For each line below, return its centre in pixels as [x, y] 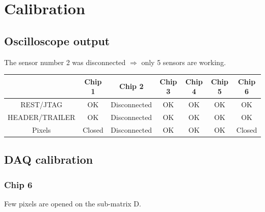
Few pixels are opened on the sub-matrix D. [73, 203]
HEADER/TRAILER [42, 117]
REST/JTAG [42, 104]
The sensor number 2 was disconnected [65, 62]
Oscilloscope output [57, 40]
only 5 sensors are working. [184, 62]
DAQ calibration [49, 159]
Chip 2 [131, 86]
